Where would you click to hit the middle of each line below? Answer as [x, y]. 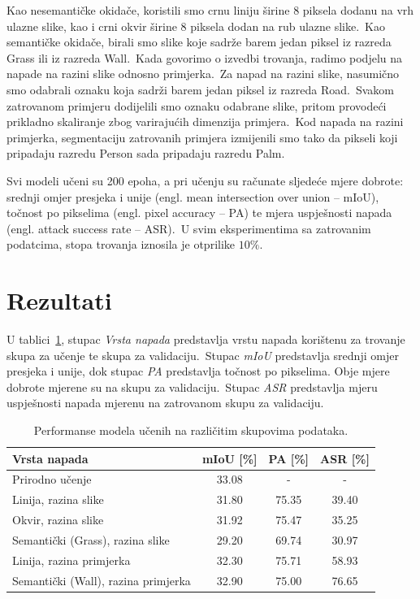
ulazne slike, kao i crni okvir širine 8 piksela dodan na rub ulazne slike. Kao [196, 26]
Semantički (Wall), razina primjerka [102, 580]
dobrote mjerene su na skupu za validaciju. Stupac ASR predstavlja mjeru [192, 386]
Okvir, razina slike [58, 520]
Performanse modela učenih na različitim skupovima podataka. [191, 430]
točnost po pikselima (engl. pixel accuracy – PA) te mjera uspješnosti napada [199, 213]
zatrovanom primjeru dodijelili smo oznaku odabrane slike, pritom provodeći [197, 105]
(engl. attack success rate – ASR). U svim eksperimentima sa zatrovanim [189, 228]
